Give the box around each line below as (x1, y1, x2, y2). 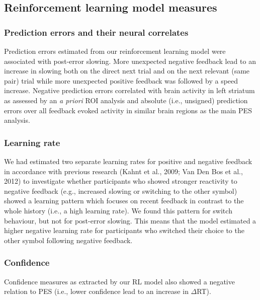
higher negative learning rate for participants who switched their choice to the (4, 225, 244, 236)
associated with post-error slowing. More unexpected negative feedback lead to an (4, 55, 256, 66)
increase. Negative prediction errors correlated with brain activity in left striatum (4, 85, 255, 96)
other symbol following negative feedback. (4, 235, 133, 245)
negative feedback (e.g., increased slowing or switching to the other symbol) (4, 185, 237, 196)
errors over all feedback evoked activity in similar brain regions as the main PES (4, 105, 252, 115)
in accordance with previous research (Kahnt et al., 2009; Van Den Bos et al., (4, 166, 243, 176)
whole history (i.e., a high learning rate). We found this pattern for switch (4, 205, 232, 215)
